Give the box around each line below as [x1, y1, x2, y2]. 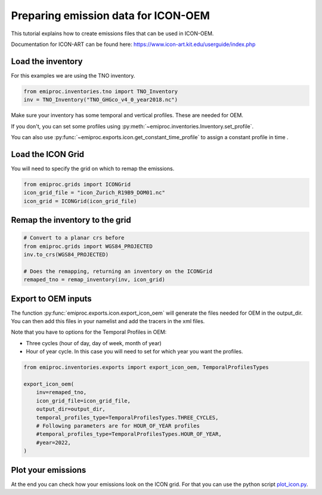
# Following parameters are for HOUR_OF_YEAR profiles [36, 422, 200, 429]
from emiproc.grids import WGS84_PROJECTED [23, 242, 153, 250]
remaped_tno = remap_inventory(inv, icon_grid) [23, 276, 165, 283]
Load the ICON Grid [11, 149, 85, 159]
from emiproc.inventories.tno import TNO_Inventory [23, 88, 178, 95]
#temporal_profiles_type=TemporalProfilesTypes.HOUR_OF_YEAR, [36, 431, 222, 438]
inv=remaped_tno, [36, 389, 87, 396]
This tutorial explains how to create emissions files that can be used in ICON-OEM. [11, 30, 214, 37]
